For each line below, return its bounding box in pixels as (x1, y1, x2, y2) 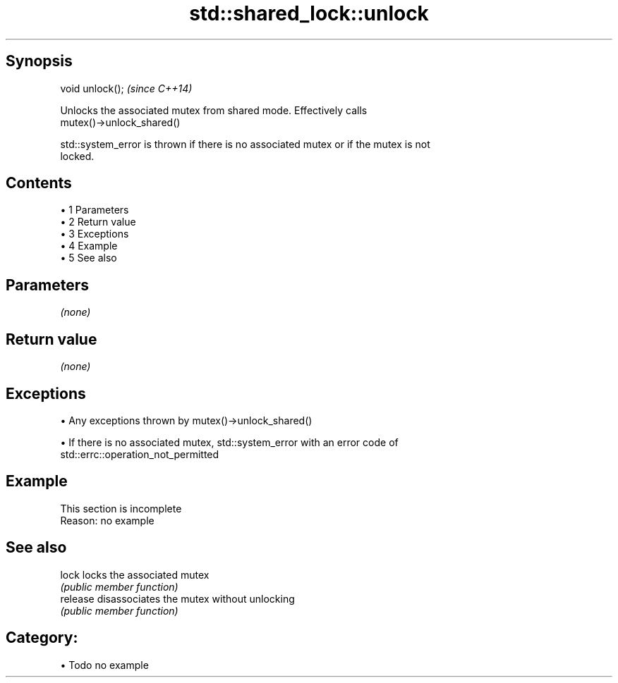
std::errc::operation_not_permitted (60, 448, 219, 460)
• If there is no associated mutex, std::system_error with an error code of (60, 436, 399, 448)
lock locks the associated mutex (60, 568, 210, 581)
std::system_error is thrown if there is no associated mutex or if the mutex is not (60, 137, 430, 150)
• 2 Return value (60, 216, 136, 228)
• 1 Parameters (60, 204, 129, 216)
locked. (60, 149, 95, 162)
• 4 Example (60, 240, 118, 252)
